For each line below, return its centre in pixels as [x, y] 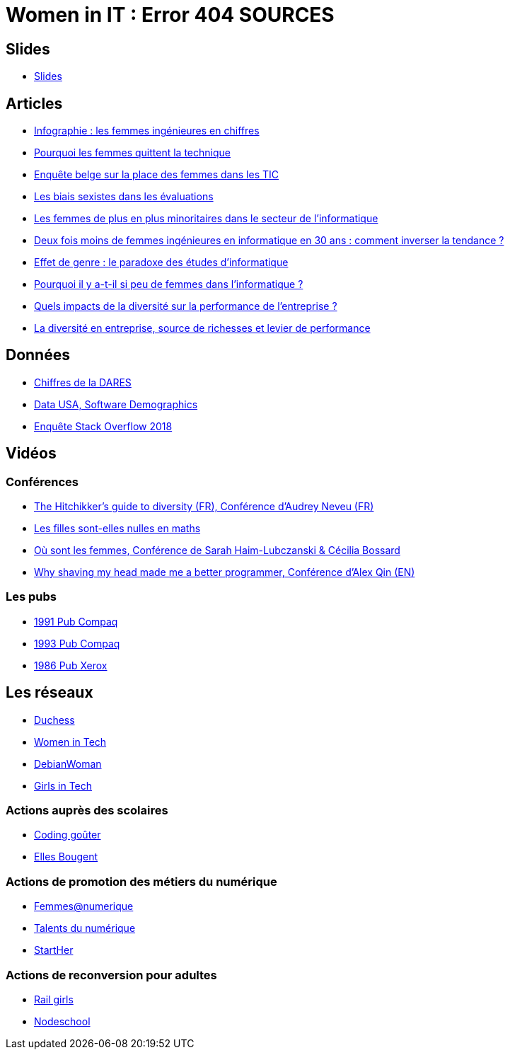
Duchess [54, 720]
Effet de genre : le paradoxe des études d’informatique [161, 263]
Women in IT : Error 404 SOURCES [170, 15]
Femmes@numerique [84, 906]
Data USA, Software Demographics [116, 404]
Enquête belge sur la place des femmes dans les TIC [156, 175]
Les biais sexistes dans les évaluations [124, 197]
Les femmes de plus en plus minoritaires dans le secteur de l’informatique [206, 219]
